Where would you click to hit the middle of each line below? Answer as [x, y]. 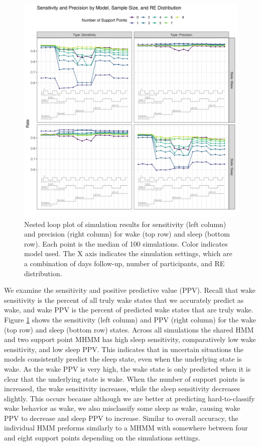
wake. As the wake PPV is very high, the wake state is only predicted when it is [127, 368]
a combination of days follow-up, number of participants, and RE [124, 263]
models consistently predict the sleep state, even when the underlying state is [123, 359]
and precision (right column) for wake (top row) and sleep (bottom [127, 234]
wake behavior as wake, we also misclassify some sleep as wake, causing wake [122, 408]
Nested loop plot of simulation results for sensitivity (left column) [125, 224]
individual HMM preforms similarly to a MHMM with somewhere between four [126, 428]
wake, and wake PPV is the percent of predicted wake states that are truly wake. [129, 310]
